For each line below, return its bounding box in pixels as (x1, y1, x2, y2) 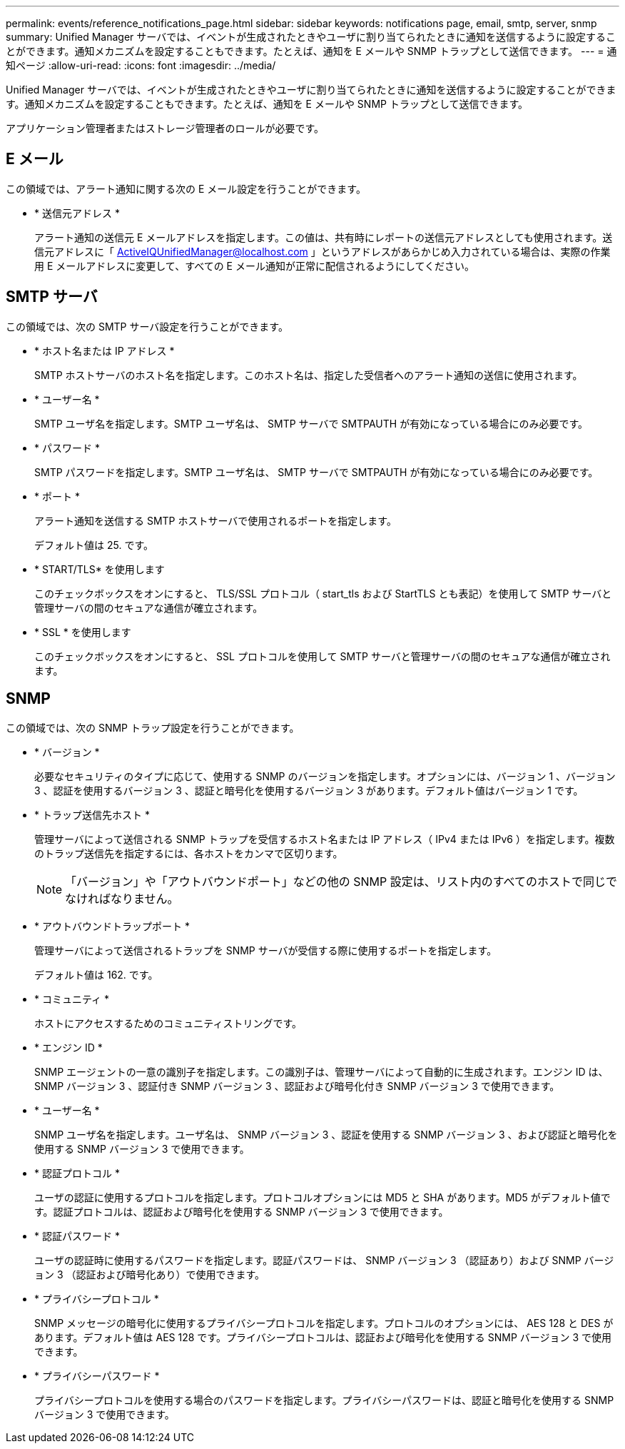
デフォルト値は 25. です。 (34, 538, 153, 551)
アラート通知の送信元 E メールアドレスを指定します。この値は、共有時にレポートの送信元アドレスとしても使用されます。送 (34, 231, 613, 243)
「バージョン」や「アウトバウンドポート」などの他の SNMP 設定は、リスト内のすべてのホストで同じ (65, 874, 606, 889)
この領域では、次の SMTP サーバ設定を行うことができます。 (6, 320, 288, 333)
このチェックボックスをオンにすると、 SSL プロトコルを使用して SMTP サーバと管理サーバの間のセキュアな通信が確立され (34, 650, 611, 662)
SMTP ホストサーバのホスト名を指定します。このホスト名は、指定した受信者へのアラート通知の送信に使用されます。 (34, 368, 583, 381)
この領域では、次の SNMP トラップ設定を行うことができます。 (6, 721, 300, 734)
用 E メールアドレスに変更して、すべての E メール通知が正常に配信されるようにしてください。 (34, 259, 475, 272)
